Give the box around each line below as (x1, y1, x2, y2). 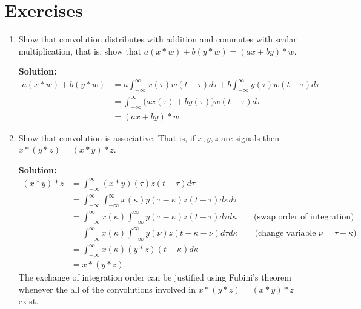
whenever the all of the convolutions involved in (18, 282, 196, 295)
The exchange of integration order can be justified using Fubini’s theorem (18, 271, 291, 284)
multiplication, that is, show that (18, 44, 142, 57)
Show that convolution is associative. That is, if (18, 131, 195, 144)
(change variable (254, 228, 316, 238)
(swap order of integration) (254, 212, 354, 221)
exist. (18, 294, 39, 307)
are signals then (221, 131, 280, 144)
